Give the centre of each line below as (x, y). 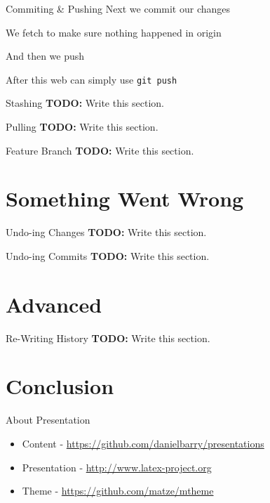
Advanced (54, 304)
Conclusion (60, 386)
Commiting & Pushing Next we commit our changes (118, 8)
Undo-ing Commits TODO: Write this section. (108, 255)
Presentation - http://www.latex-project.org (117, 467)
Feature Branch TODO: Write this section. (100, 150)
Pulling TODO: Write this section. (82, 127)
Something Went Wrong (125, 198)
